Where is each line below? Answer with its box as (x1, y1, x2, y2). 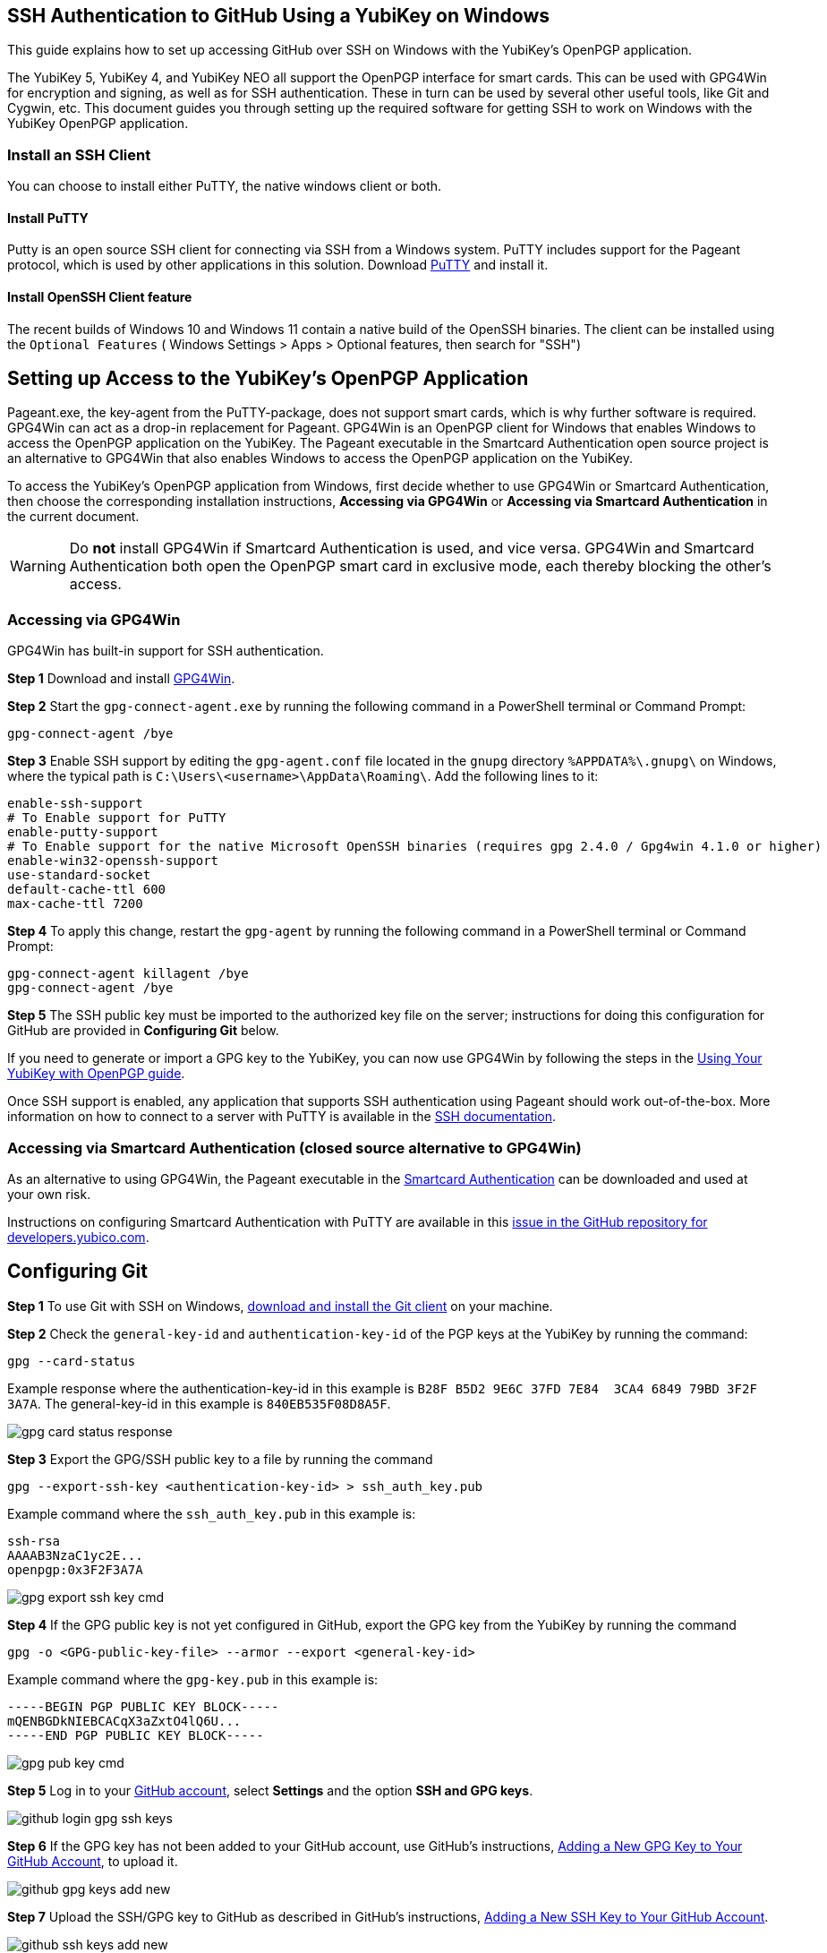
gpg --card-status (7, 1353, 136, 1368)
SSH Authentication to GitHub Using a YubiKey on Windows (7, 4, 550, 27)
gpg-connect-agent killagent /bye (7, 966, 249, 981)
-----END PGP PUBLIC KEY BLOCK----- (7, 1727, 264, 1743)
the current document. (7, 509, 140, 525)
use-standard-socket (7, 868, 151, 883)
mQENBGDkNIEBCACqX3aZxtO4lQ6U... (7, 1713, 242, 1728)
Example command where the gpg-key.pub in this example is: (7, 1671, 379, 1687)
